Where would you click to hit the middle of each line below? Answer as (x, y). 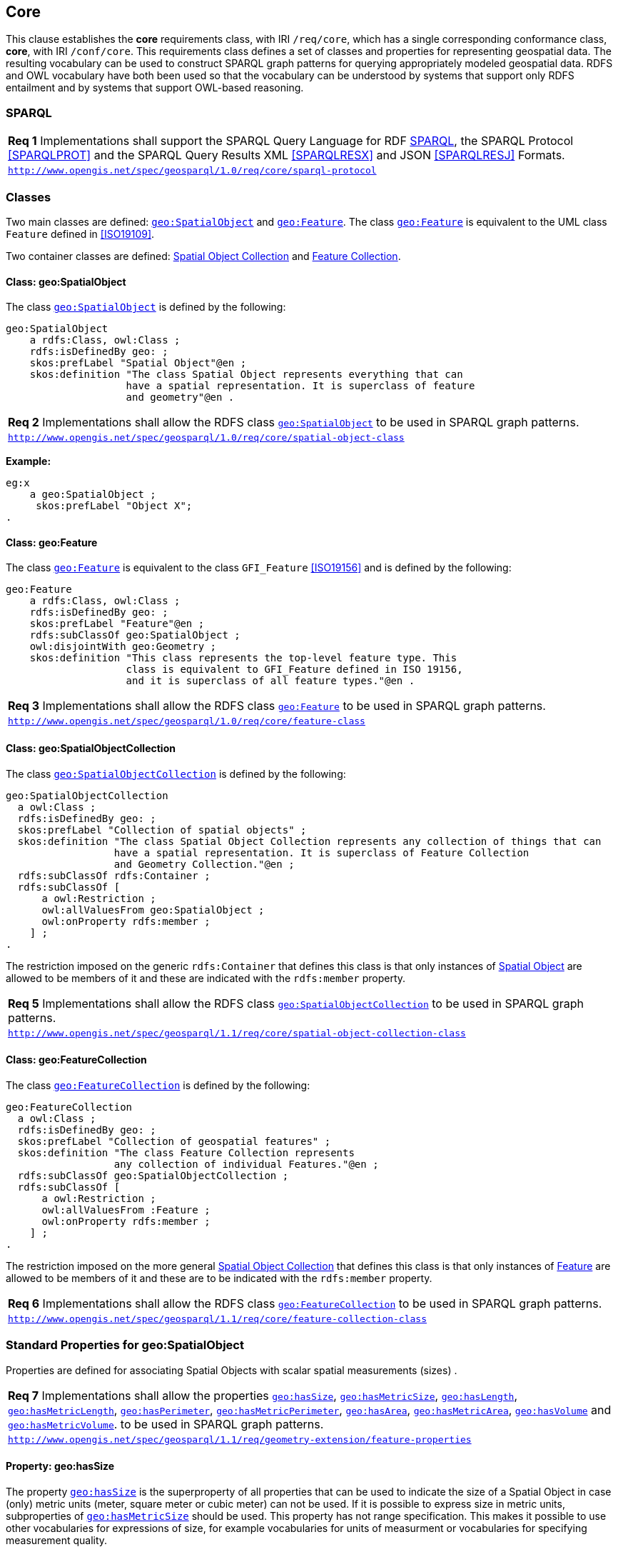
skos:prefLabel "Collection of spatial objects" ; (162, 830)
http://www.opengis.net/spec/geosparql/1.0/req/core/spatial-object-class (206, 438)
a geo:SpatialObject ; (93, 495)
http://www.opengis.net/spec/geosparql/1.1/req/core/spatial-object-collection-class (237, 1033)
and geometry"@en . (180, 397)
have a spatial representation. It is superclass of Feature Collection (321, 852)
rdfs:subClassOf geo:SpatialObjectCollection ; (153, 1175)
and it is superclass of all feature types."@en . (270, 681)
